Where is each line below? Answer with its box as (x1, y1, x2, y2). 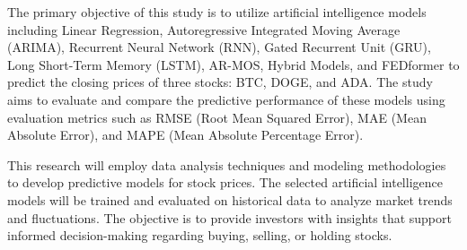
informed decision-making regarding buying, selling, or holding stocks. (7, 226, 392, 245)
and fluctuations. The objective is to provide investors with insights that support (7, 208, 452, 227)
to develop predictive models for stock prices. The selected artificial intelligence (7, 173, 443, 192)
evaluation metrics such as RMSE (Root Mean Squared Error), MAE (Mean (7, 108, 427, 126)
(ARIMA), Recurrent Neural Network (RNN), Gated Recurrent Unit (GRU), (7, 38, 431, 56)
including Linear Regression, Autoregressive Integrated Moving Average (7, 20, 401, 39)
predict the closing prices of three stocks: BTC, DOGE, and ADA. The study (7, 73, 433, 91)
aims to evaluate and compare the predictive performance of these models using (7, 90, 445, 108)
